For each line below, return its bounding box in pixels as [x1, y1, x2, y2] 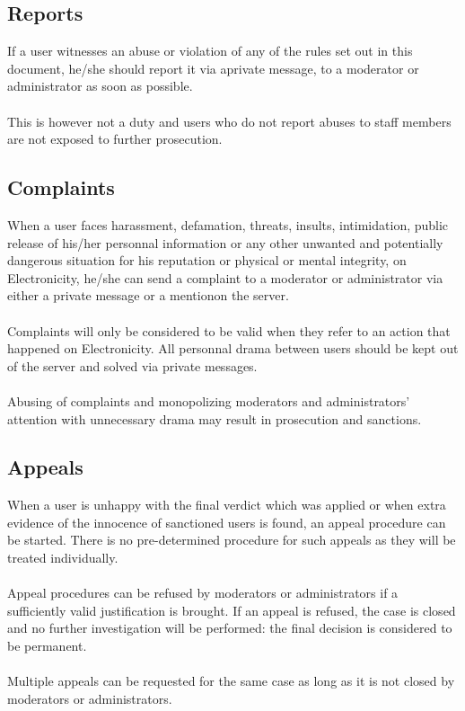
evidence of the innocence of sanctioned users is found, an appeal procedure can [7, 512, 446, 531]
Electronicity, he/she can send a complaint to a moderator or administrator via [7, 268, 443, 287]
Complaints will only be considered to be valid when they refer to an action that [7, 321, 451, 340]
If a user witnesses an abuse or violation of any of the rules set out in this [7, 41, 413, 60]
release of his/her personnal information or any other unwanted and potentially [7, 233, 443, 252]
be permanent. [7, 636, 87, 655]
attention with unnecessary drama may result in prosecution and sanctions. [7, 409, 422, 428]
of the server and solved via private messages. [7, 356, 258, 375]
